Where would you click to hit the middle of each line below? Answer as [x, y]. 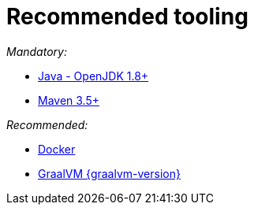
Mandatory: [37, 51]
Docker [57, 149]
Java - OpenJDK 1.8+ [93, 76]
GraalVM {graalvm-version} [109, 173]
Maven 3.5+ [69, 100]
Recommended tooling [127, 17]
